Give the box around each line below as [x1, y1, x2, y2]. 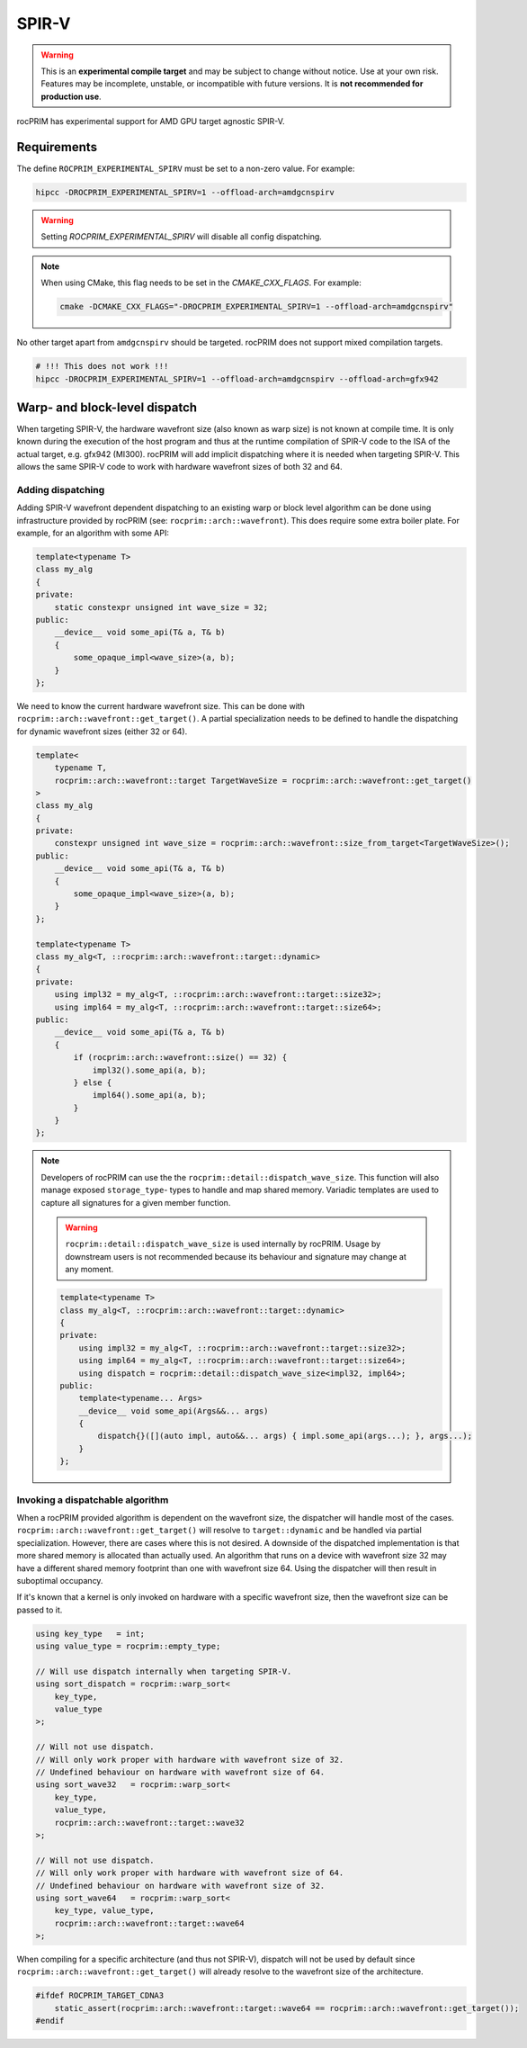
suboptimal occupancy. [16, 1575, 103, 1585]
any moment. [65, 1264, 114, 1275]
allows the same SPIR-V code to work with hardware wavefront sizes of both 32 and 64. [16, 462, 343, 472]
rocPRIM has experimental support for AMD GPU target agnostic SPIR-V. [16, 116, 285, 127]
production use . [40, 91, 103, 102]
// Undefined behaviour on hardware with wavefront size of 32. [35, 1881, 326, 1891]
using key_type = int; [35, 1629, 146, 1639]
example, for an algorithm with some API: [16, 527, 170, 539]
